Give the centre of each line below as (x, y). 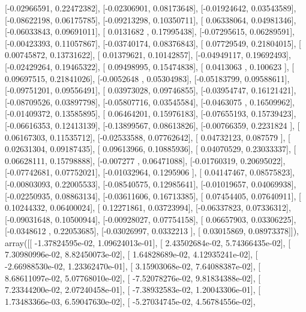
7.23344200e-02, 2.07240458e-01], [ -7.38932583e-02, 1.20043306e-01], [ (133, 290)
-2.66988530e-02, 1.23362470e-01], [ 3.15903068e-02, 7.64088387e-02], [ (133, 266)
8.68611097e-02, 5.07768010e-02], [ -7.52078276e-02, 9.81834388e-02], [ (133, 278)
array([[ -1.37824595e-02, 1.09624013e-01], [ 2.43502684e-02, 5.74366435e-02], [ (148, 242)
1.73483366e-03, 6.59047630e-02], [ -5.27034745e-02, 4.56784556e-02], (130, 301)
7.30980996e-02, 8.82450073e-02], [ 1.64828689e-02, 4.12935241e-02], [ (131, 254)
